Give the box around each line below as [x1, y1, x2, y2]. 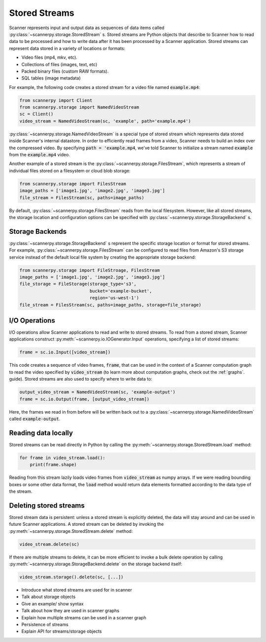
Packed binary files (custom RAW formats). [21, 68, 109, 74]
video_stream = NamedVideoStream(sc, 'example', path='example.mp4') [19, 118, 191, 124]
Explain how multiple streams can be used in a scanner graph [21, 614, 146, 620]
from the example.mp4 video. [9, 151, 70, 158]
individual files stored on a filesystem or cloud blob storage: [9, 168, 131, 173]
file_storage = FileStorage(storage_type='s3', [19, 281, 136, 287]
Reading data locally [9, 428, 73, 437]
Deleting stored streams [9, 501, 85, 510]
